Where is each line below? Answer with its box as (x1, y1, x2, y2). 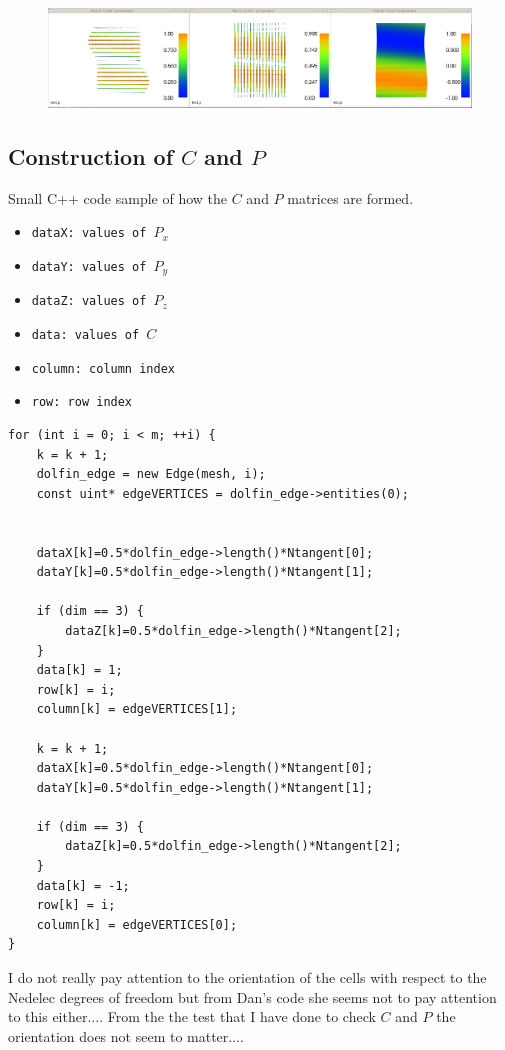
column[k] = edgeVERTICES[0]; (36, 917, 238, 932)
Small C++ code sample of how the (8, 187, 228, 208)
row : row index (31, 395, 133, 410)
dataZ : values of (31, 294, 147, 309)
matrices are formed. (287, 187, 414, 208)
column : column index (31, 361, 175, 376)
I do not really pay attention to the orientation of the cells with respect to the (8, 967, 487, 988)
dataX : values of (31, 226, 147, 241)
